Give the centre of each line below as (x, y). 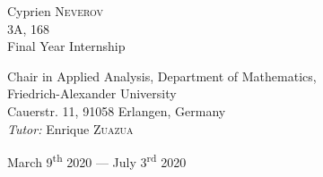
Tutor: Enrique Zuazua (70, 128)
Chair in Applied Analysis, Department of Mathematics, (162, 76)
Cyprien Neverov (56, 11)
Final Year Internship (66, 46)
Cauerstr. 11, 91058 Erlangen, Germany (117, 110)
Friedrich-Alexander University (92, 93)
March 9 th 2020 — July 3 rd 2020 (97, 160)
